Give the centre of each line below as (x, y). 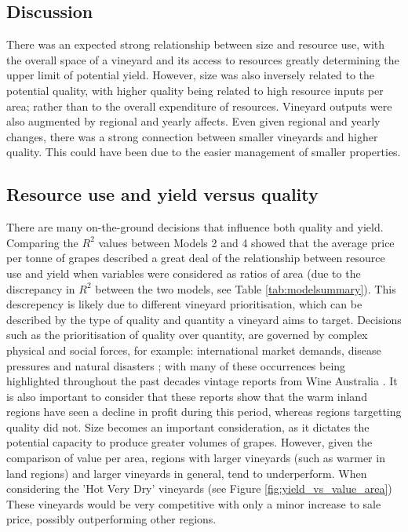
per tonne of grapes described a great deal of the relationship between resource (196, 258)
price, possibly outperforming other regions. (111, 519)
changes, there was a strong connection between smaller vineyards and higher (192, 136)
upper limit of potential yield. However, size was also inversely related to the (191, 75)
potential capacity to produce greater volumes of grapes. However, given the (189, 442)
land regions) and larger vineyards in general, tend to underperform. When (187, 473)
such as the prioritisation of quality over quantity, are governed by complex (187, 335)
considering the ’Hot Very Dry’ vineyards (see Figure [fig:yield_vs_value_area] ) (199, 488)
